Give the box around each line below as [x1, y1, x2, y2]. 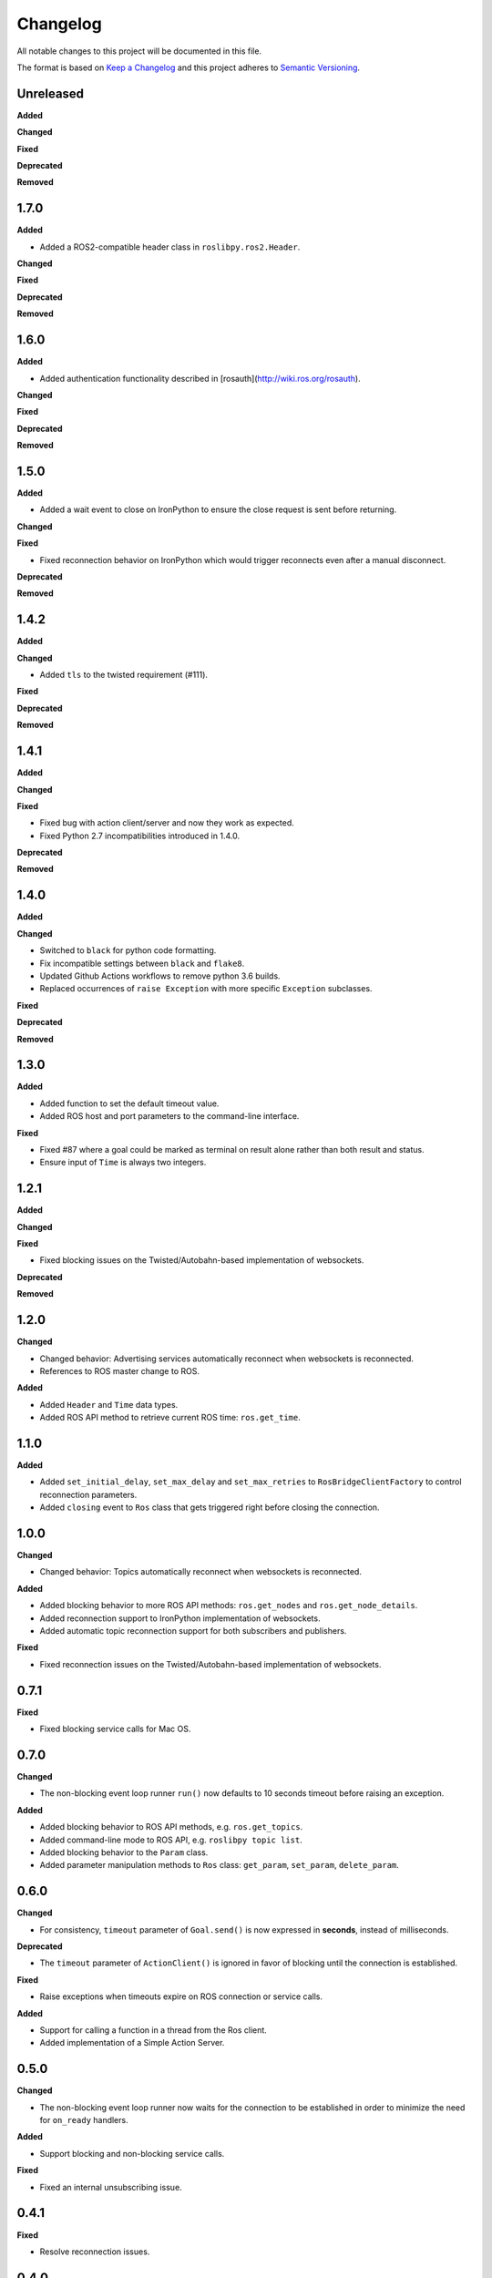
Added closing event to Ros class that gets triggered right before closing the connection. [39, 1502, 380, 1513]
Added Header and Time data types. [39, 1399, 179, 1410]
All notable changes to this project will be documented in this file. [16, 46, 262, 56]
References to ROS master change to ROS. [39, 1365, 200, 1376]
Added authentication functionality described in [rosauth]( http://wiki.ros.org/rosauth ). [39, 373, 361, 384]
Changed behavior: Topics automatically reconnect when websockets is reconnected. [39, 1566, 362, 1577]
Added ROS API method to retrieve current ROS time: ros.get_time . [39, 1412, 301, 1423]
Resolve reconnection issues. [39, 2246, 150, 2257]
